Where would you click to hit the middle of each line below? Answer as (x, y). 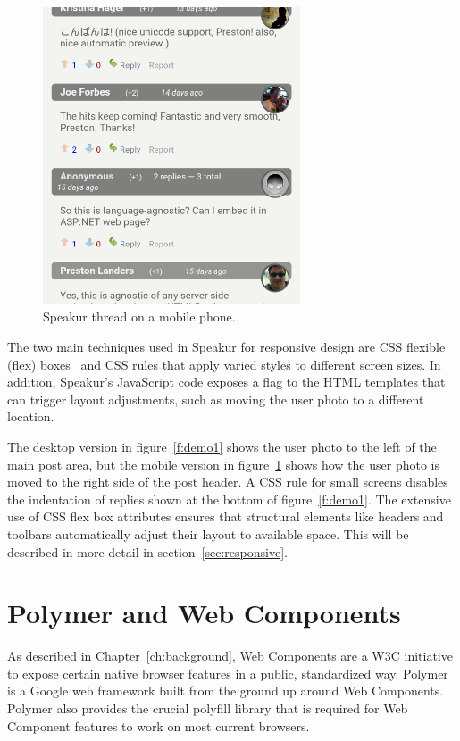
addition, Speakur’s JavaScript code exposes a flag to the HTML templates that (226, 382)
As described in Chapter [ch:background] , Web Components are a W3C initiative (230, 656)
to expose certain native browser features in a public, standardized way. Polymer (228, 673)
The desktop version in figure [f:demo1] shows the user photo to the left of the (222, 446)
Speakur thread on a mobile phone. (139, 316)
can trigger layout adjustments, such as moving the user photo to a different (216, 399)
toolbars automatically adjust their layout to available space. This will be (208, 533)
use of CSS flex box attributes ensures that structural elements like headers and (226, 516)
